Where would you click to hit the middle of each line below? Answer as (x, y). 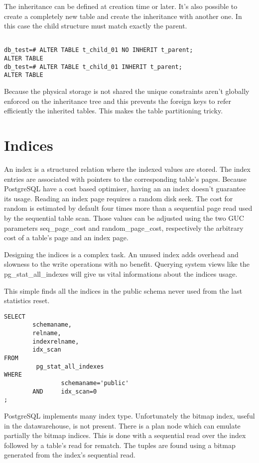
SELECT (15, 316)
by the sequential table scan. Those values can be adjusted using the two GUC (124, 218)
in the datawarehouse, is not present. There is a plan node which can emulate (122, 425)
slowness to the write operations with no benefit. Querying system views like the (127, 264)
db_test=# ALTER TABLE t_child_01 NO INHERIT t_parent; (99, 50)
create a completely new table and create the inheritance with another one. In (123, 16)
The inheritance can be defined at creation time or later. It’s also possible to (121, 6)
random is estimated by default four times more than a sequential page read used (128, 208)
